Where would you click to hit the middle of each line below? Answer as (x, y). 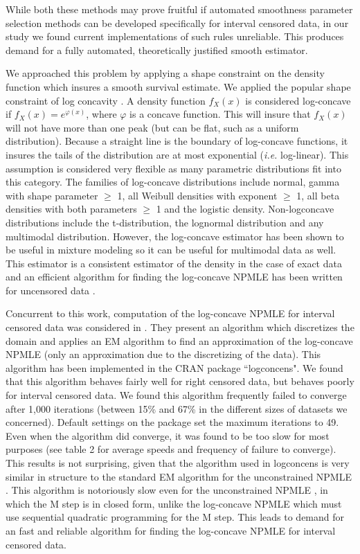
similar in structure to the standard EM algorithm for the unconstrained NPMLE (179, 476)
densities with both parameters (71, 209)
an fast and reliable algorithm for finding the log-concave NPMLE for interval (171, 530)
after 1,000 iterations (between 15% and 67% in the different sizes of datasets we (177, 408)
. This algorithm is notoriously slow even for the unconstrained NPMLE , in (167, 490)
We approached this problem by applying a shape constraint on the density (165, 73)
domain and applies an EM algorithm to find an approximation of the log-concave (179, 340)
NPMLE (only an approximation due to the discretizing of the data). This (163, 354)
